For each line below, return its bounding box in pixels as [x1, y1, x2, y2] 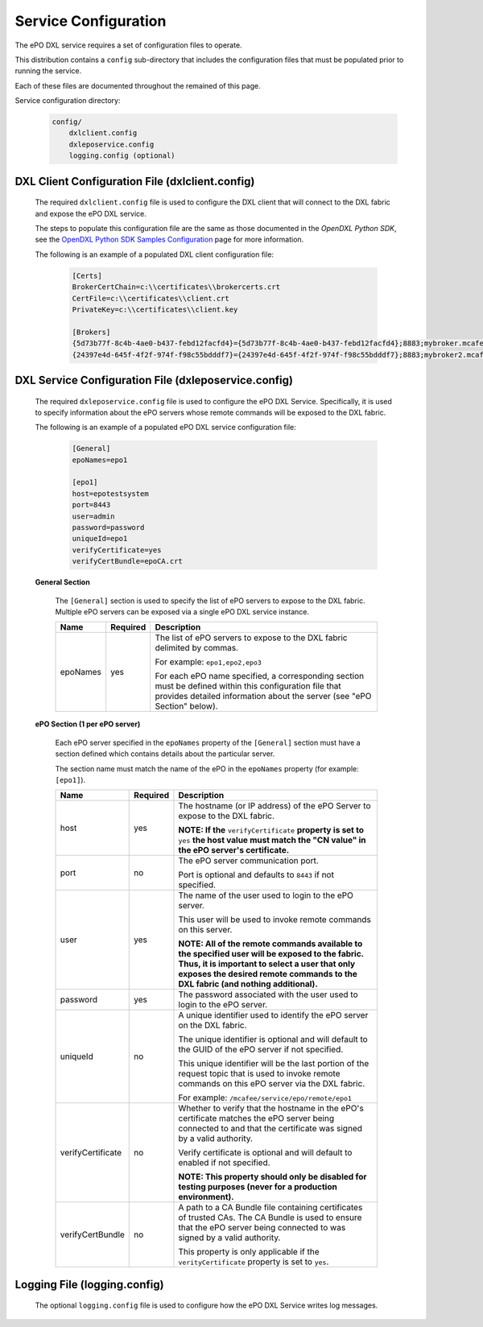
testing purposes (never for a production [178, 1181, 337, 1193]
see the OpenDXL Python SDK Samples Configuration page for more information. [35, 234, 304, 245]
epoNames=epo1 [72, 455, 128, 465]
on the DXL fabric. [178, 1019, 247, 1031]
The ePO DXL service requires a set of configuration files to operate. [14, 40, 242, 50]
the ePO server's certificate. [178, 845, 290, 856]
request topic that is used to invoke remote [178, 1068, 341, 1079]
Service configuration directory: [14, 96, 121, 105]
